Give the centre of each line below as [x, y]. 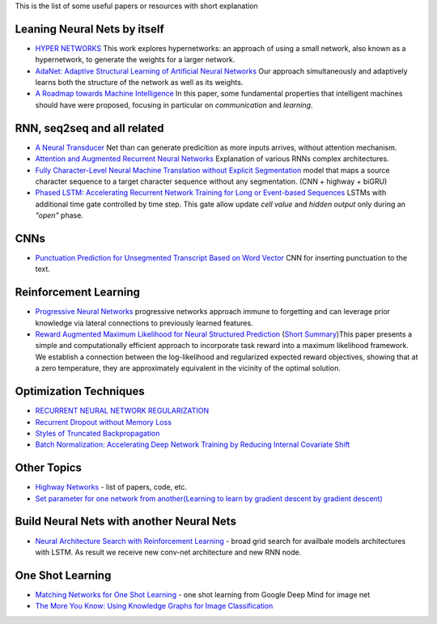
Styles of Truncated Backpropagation [98, 433]
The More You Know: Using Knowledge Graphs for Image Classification [154, 606]
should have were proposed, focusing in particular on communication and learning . [174, 104]
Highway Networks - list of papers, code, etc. [111, 487]
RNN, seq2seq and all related [90, 128]
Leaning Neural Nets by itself [90, 29]
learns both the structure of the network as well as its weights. [139, 83]
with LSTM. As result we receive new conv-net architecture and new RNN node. [168, 552]
